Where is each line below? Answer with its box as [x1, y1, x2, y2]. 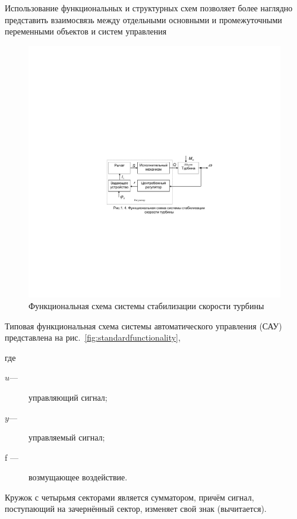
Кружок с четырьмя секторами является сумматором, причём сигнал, [5, 490, 254, 503]
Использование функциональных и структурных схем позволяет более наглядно [5, 2, 293, 14]
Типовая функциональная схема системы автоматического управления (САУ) [5, 319, 282, 332]
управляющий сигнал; [29, 391, 108, 403]
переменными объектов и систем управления [5, 25, 167, 37]
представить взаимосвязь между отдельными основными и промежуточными [5, 13, 282, 26]
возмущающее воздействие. [29, 471, 128, 483]
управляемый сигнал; [29, 431, 105, 443]
